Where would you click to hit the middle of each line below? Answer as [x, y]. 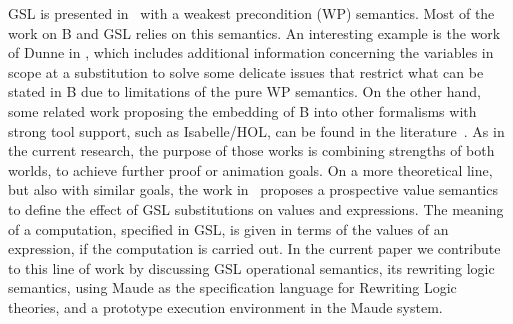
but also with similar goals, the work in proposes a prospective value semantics [253, 189]
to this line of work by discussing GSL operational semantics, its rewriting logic [251, 267]
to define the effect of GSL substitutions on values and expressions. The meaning [256, 208]
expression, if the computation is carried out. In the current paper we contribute [254, 248]
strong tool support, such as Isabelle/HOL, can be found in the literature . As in [256, 130]
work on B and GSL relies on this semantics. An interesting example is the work [254, 32]
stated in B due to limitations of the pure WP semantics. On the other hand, [244, 91]
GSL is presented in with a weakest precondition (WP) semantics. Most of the [251, 13]
